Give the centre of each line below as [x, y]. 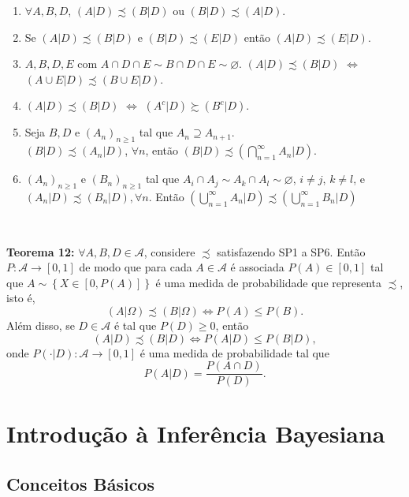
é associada [257, 267]
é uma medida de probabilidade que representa [269, 282]
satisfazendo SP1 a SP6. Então [291, 251]
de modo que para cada [136, 267]
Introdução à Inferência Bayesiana [196, 433]
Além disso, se [41, 325]
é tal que [135, 325]
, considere [169, 251]
